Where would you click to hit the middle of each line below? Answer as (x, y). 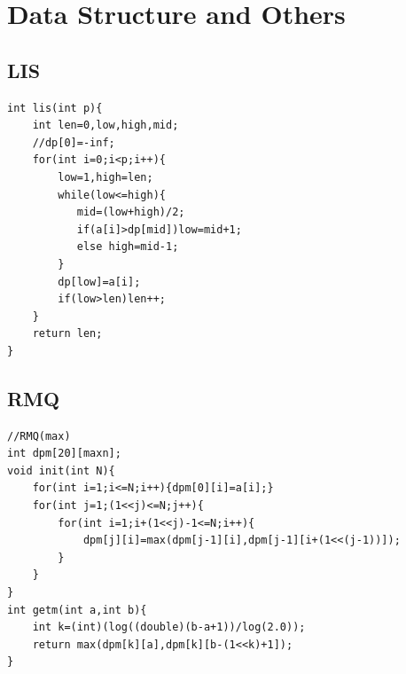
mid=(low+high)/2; (131, 212)
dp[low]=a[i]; (99, 282)
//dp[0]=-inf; (74, 142)
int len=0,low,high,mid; (105, 125)
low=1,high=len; (105, 177)
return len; (67, 334)
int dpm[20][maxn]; (64, 454)
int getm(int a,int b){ (77, 610)
